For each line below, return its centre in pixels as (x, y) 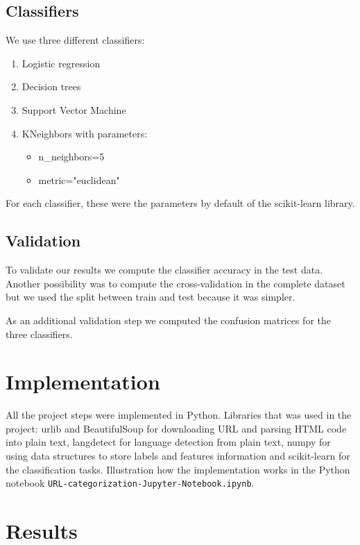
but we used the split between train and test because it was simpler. (151, 297)
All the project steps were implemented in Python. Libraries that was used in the (179, 415)
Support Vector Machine (74, 109)
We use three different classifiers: (75, 40)
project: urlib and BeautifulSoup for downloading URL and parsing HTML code (176, 428)
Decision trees (51, 86)
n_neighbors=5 (71, 157)
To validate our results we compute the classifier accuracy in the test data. (164, 270)
